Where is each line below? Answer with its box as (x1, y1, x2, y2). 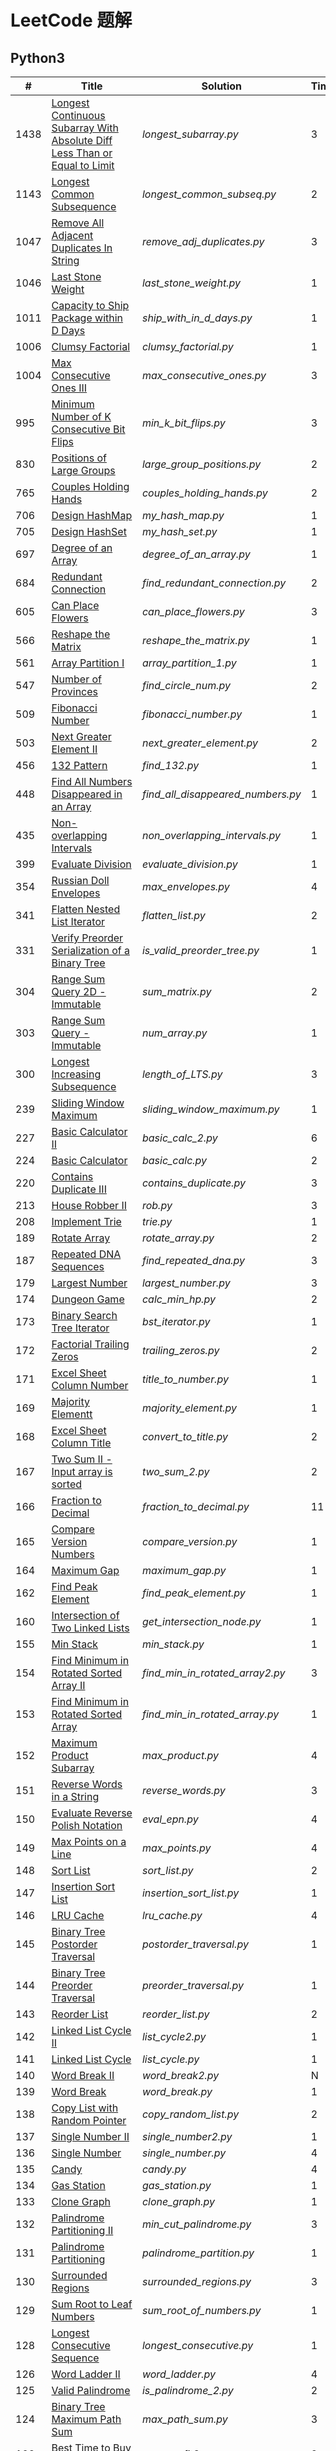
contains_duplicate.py (141, 1176, 247, 1190)
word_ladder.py (141, 2367, 217, 2381)
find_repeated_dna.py (141, 1254, 245, 1267)
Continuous (51, 109, 106, 122)
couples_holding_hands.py (141, 486, 268, 500)
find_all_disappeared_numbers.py (141, 787, 302, 801)
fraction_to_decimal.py (141, 1500, 250, 1513)
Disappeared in (51, 787, 123, 801)
